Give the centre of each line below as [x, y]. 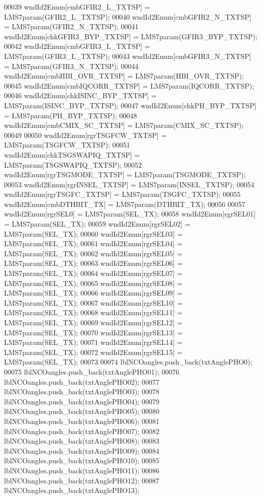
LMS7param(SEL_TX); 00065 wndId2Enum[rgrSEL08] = [93, 283]
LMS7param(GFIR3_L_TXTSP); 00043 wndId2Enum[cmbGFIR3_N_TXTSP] [128, 56]
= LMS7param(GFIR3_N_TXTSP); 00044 [71, 66]
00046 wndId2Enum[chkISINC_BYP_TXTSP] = [80, 95]
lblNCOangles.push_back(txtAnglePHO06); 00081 [82, 421]
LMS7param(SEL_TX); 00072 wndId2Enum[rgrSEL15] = [93, 352]
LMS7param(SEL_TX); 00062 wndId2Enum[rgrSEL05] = [93, 253]
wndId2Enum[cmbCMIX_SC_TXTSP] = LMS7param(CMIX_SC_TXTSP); [124, 125]
